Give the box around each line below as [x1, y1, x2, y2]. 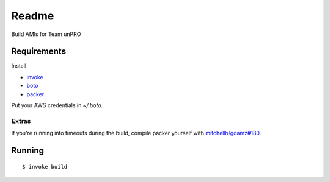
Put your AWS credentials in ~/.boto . [11, 102, 103, 109]
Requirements [11, 46, 67, 57]
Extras [11, 116, 31, 125]
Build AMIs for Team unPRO [11, 30, 82, 38]
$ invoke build [22, 163, 68, 170]
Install [11, 62, 27, 69]
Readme [11, 9, 54, 23]
